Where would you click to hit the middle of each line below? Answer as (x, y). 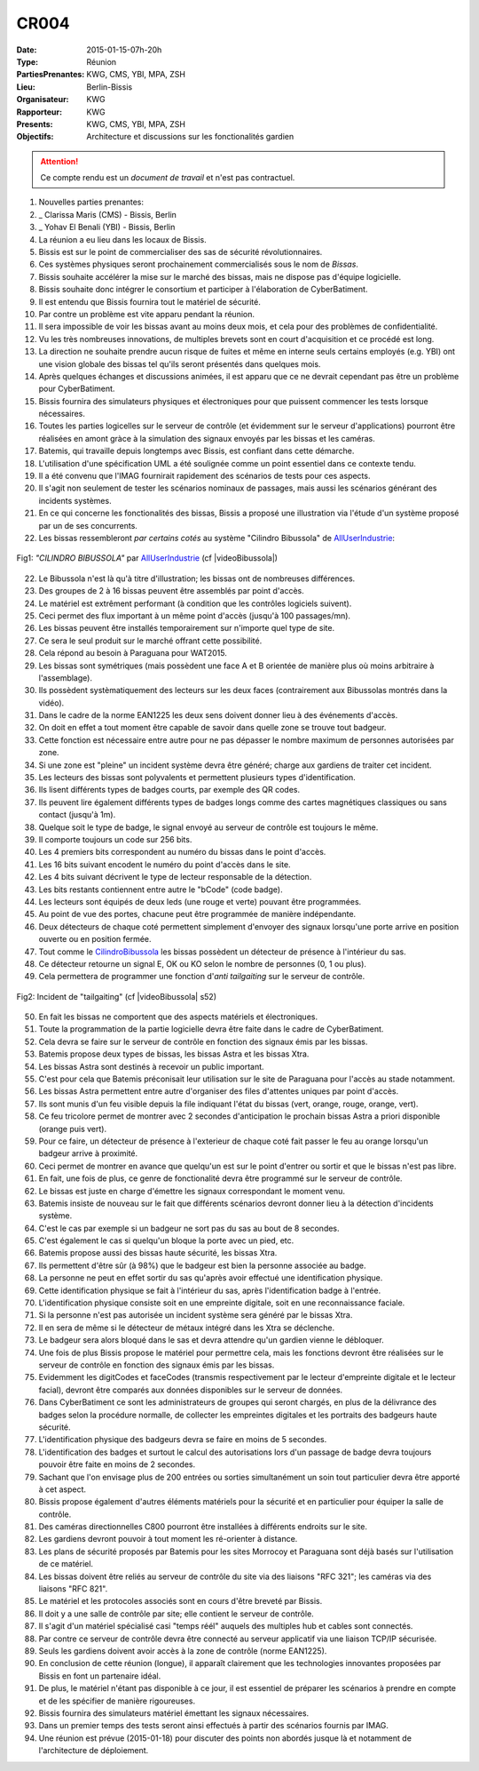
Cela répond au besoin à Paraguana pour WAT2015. (133, 653)
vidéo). (51, 703)
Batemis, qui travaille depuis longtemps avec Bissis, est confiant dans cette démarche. (196, 451)
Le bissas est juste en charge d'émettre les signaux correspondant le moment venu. (192, 1191)
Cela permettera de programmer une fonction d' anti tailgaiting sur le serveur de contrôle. (202, 977)
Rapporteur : (39, 112)
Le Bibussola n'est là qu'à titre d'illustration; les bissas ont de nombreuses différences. (197, 578)
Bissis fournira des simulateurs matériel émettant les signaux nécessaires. (174, 1713)
